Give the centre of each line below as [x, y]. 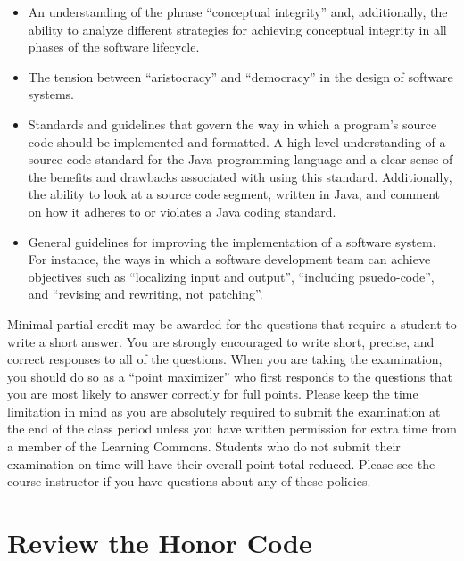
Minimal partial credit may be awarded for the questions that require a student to [232, 323]
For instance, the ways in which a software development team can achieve [229, 259]
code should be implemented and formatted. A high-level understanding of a [237, 141]
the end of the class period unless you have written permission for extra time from [232, 429]
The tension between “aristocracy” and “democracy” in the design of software [240, 76]
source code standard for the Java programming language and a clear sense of [240, 159]
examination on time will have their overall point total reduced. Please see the [221, 463]
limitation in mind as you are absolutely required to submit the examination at [224, 411]
